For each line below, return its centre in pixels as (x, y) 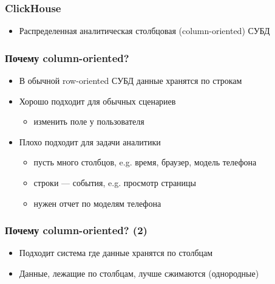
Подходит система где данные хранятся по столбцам (116, 253)
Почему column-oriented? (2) (76, 230)
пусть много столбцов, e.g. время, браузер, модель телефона (145, 162)
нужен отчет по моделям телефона (97, 203)
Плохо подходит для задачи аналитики (90, 141)
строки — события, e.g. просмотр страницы (115, 182)
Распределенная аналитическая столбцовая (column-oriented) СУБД (144, 31)
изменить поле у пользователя (89, 121)
